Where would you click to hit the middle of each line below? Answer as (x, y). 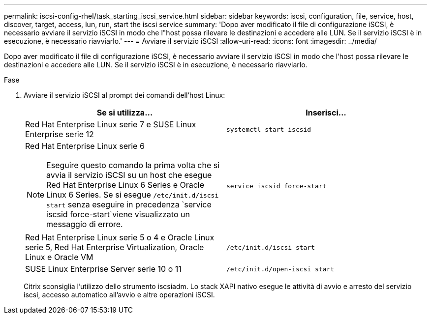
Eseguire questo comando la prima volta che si (133, 165)
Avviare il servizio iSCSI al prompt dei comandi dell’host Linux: (124, 95)
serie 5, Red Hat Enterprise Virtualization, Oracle (115, 247)
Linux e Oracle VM (59, 257)
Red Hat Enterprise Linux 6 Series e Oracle (125, 185)
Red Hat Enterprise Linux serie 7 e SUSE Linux (111, 124)
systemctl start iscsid (269, 129)
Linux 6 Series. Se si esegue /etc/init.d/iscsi (133, 195)
